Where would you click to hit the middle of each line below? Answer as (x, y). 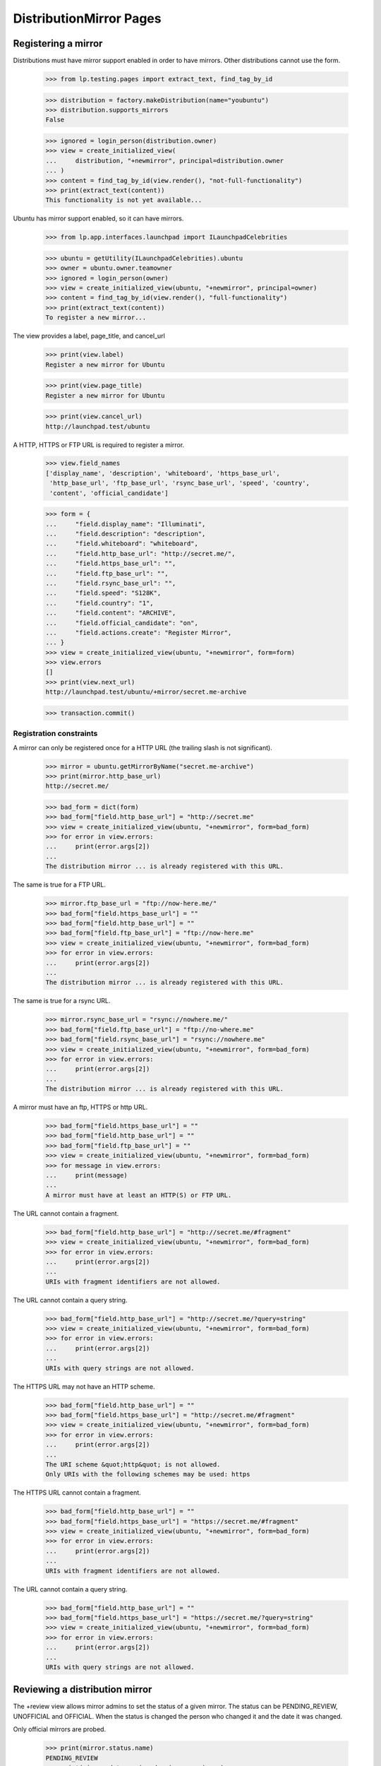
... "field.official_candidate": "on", (122, 623)
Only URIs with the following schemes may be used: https (148, 1474)
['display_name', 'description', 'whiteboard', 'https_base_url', (163, 473)
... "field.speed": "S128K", (103, 593)
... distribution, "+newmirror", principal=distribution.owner (165, 160)
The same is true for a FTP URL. (59, 885)
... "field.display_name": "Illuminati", (126, 524)
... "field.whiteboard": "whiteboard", (122, 544)
